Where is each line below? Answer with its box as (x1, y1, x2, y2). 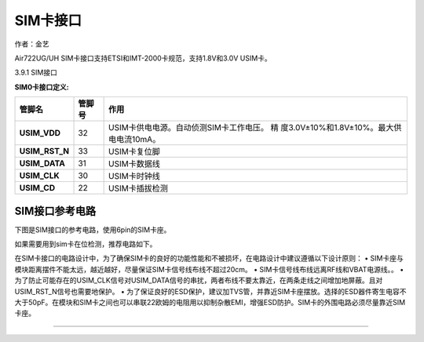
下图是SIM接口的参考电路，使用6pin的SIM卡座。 (14, 224, 171, 235)
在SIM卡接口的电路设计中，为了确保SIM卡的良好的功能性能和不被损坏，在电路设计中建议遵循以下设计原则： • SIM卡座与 (14, 253, 404, 263)
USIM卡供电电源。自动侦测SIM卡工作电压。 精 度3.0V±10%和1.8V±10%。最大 (108, 122, 394, 133)
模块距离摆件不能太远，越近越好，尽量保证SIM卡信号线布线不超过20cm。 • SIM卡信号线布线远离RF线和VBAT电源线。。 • (14, 264, 404, 274)
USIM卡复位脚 (108, 146, 160, 157)
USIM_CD (19, 183, 55, 194)
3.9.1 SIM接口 (14, 67, 58, 78)
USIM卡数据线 (108, 158, 160, 169)
